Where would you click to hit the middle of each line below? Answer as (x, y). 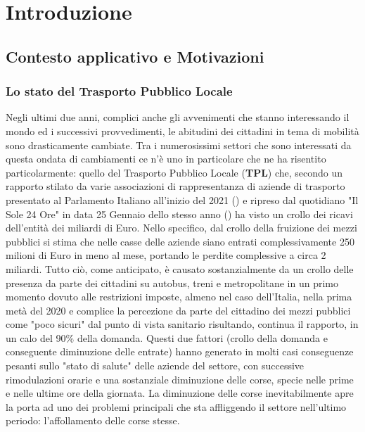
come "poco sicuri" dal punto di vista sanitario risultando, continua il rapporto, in (182, 324)
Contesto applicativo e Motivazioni (135, 56)
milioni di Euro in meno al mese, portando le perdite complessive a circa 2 (166, 255)
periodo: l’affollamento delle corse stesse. (93, 420)
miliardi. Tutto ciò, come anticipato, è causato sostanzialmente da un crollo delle (180, 268)
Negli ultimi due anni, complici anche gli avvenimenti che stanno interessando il (178, 117)
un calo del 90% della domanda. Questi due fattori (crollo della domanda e (167, 337)
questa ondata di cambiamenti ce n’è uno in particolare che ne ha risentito (166, 159)
